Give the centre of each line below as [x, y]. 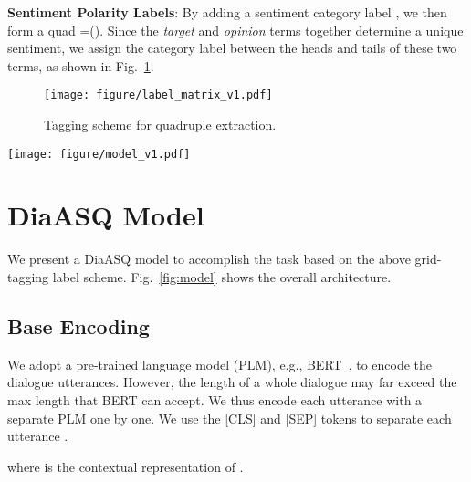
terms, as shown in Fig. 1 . [81, 65]
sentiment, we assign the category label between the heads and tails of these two [232, 48]
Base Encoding [78, 325]
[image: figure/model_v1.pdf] [99, 154]
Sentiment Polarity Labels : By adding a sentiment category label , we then [227, 12]
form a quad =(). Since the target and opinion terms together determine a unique [235, 30]
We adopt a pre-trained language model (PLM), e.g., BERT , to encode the [220, 364]
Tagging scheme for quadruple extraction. [160, 125]
